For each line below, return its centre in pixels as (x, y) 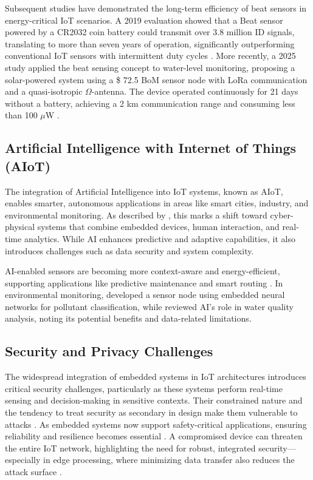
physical (20, 227)
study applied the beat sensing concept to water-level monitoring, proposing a (150, 67)
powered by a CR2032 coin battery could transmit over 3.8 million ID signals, (150, 32)
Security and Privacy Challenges (109, 351)
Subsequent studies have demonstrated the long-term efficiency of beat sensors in (156, 8)
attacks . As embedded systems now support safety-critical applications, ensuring (156, 424)
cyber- (282, 215)
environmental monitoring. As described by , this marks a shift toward (136, 215)
